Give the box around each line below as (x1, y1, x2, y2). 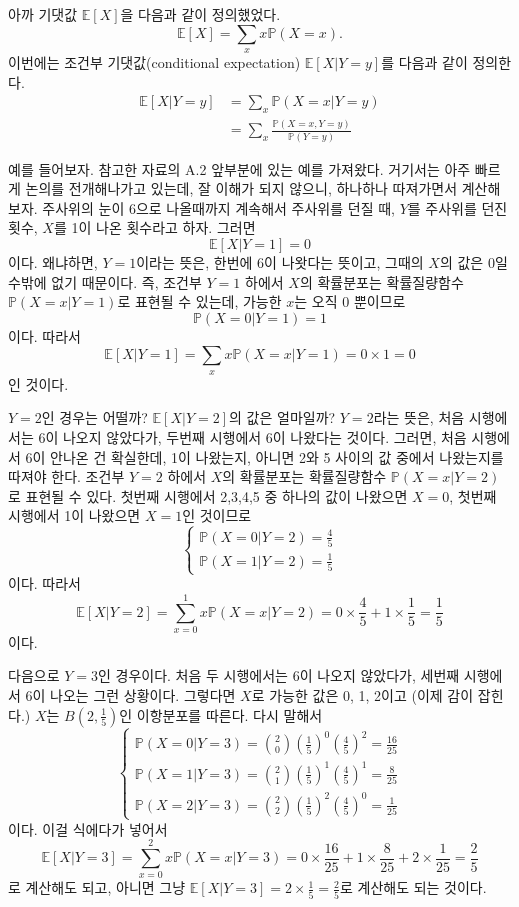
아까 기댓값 (8, 4, 78, 24)
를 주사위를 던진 (407, 197, 508, 218)
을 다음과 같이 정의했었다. (120, 4, 281, 24)
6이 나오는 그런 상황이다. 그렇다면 (25, 685, 236, 706)
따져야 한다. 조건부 (8, 466, 125, 487)
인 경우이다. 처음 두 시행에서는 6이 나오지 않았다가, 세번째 (97, 665, 460, 686)
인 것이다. (8, 373, 69, 394)
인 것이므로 (182, 505, 252, 526)
